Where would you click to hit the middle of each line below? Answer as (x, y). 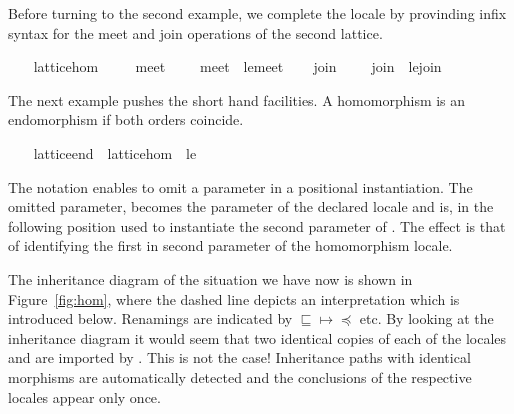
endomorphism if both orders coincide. (126, 119)
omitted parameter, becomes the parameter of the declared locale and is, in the (251, 206)
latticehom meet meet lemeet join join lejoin (237, 66)
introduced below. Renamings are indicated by (150, 318)
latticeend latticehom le (115, 152)
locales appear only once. (84, 396)
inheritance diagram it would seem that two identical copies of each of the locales (257, 337)
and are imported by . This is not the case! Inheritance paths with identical (239, 357)
